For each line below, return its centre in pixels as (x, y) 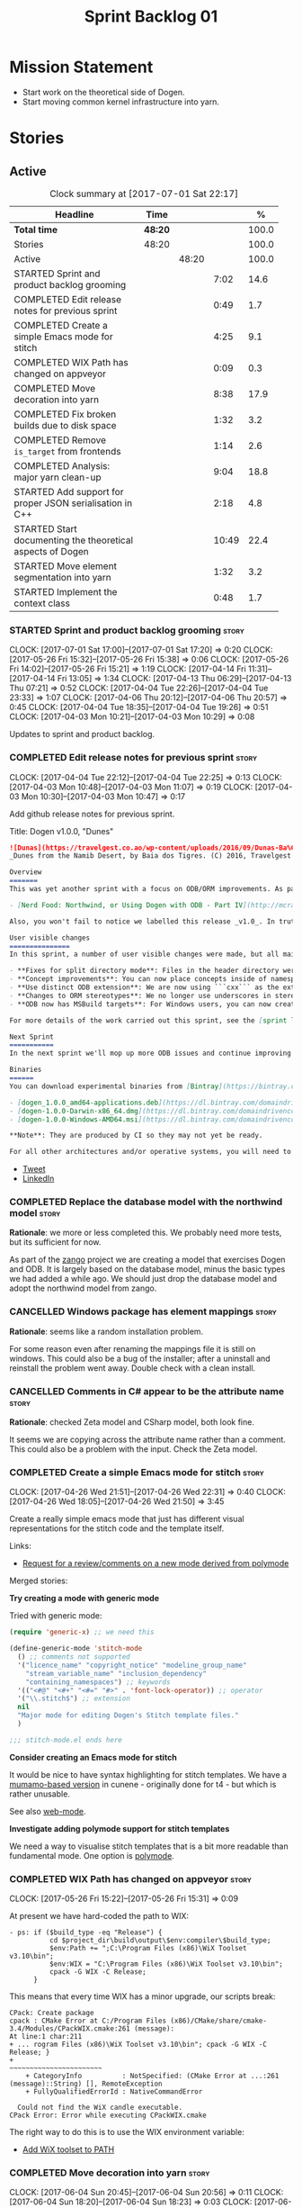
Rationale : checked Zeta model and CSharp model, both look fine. (132, 1422)
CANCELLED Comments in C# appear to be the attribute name (147, 1391)
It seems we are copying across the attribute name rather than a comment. (147, 1440)
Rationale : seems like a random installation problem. (107, 1331)
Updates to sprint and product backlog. (82, 734)
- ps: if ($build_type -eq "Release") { (86, 1932)
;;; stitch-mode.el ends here (66, 1740)
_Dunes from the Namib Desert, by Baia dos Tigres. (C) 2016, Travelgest (151, 856)
